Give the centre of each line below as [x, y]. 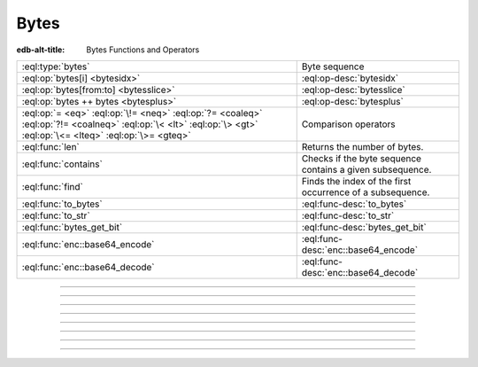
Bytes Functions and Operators [143, 50]
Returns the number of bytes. [362, 146]
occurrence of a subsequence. [366, 192]
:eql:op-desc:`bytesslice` [354, 90]
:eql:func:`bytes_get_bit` [72, 227]
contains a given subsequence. [366, 169]
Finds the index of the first [356, 181]
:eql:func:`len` [50, 146]
